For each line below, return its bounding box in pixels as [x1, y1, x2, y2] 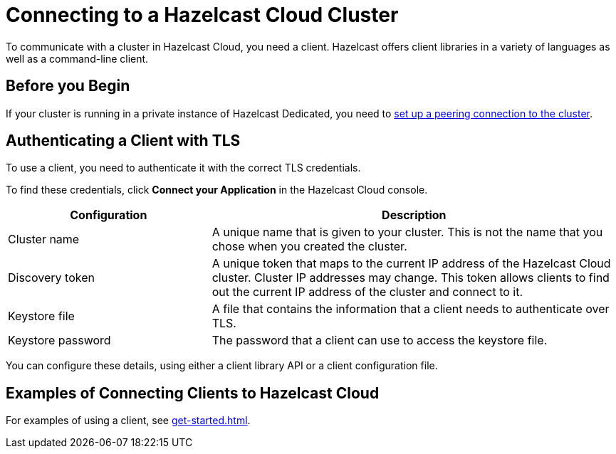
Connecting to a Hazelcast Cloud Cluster [6, 3, 399, 27]
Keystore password [8, 333, 111, 348]
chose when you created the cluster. [212, 239, 407, 254]
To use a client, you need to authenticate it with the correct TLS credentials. [6, 162, 361, 174]
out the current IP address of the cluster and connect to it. [212, 285, 523, 300]
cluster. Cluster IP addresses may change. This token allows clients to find [212, 270, 610, 285]
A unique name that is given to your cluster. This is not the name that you [212, 225, 603, 240]
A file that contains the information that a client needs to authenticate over [212, 302, 610, 317]
